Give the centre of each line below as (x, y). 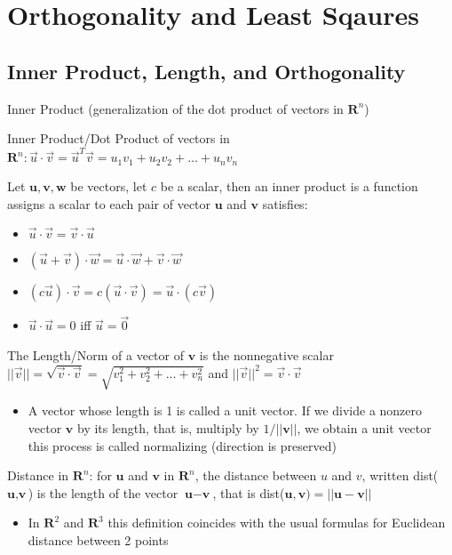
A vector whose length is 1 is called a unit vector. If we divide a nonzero (225, 410)
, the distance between (256, 475)
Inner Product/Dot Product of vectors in (119, 138)
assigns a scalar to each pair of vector (109, 203)
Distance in (38, 475)
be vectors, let (109, 185)
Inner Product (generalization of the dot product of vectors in (175, 108)
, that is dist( (249, 492)
